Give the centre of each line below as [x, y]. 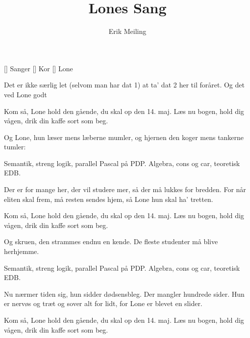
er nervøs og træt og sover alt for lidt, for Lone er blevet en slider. [103, 303]
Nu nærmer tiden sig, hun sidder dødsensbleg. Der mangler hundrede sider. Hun [124, 294]
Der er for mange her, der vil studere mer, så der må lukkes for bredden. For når [125, 189]
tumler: [15, 147]
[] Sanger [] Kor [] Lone [38, 68]
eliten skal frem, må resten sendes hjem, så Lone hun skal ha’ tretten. [109, 199]
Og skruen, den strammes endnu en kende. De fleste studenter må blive [111, 241]
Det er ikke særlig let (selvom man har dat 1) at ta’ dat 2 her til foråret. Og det [124, 85]
